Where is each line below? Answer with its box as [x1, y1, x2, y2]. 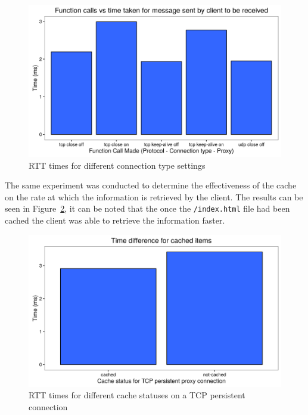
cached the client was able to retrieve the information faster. [5, 214, 225, 227]
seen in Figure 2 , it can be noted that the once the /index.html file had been [5, 202, 290, 215]
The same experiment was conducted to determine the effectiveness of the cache [5, 179, 297, 191]
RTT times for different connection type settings [29, 159, 206, 171]
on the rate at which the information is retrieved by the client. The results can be [5, 190, 303, 203]
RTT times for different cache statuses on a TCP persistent [29, 389, 245, 401]
